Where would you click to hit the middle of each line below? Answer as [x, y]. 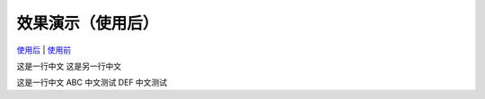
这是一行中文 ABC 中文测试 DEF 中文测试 [92, 82]
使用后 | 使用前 [44, 50]
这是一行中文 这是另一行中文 [69, 66]
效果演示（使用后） [88, 23]
